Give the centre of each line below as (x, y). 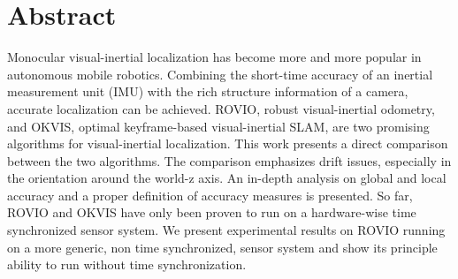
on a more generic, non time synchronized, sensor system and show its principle (222, 247)
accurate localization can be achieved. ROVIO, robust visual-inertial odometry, (221, 108)
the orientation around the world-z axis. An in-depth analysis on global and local (227, 178)
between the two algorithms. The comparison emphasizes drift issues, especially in (229, 160)
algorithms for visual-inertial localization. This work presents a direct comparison (228, 143)
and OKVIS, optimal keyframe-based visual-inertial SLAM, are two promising (218, 126)
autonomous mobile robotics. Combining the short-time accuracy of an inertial (220, 74)
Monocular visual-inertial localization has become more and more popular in (214, 57)
